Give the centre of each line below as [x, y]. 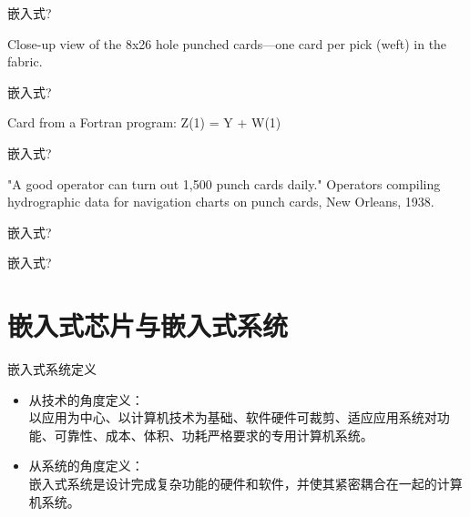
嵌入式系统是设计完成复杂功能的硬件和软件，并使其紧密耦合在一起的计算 [245, 484]
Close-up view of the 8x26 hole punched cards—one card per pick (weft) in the [227, 43]
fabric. [25, 61]
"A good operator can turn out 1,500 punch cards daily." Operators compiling [224, 183]
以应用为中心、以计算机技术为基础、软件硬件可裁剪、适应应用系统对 [233, 417]
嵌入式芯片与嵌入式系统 [148, 325]
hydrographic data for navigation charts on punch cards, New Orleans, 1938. [221, 202]
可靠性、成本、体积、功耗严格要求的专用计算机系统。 [214, 435]
